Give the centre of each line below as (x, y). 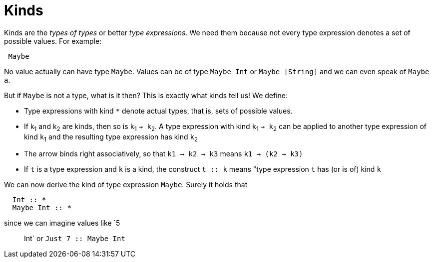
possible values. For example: (53, 41)
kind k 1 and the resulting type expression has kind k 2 (111, 137)
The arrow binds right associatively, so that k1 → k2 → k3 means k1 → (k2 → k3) (164, 154)
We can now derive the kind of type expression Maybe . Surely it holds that (126, 185)
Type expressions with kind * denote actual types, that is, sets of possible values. (158, 111)
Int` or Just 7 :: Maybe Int (75, 239)
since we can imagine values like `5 (62, 223)
